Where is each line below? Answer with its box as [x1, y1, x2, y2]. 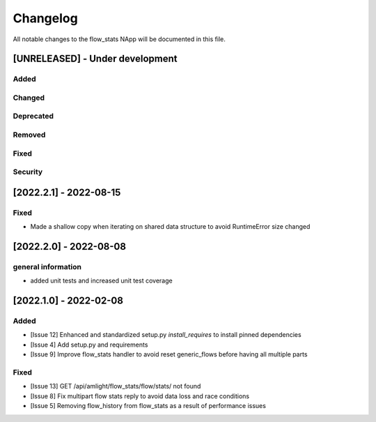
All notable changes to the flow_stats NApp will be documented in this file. [13, 35, 226, 43]
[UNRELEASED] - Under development [13, 53, 178, 65]
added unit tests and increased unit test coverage [30, 276, 173, 285]
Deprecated [13, 112, 54, 121]
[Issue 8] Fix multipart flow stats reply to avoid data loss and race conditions [30, 391, 250, 400]
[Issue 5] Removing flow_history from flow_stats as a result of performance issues [30, 402, 266, 410]
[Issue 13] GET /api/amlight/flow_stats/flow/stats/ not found [30, 382, 201, 391]
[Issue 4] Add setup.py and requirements [30, 340, 148, 349]
